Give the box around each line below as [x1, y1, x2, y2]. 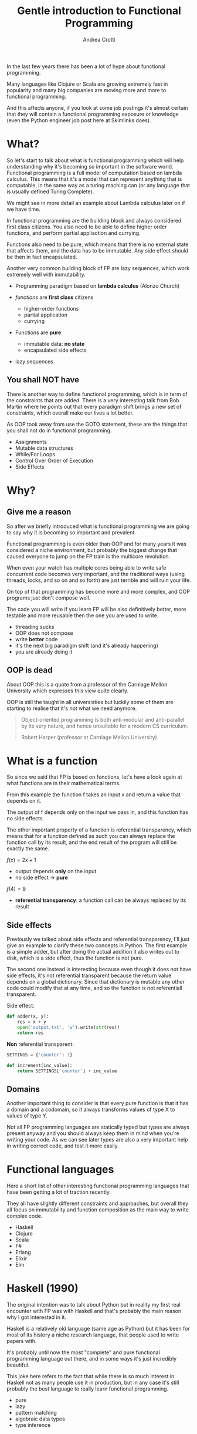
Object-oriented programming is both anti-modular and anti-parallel [21, 716, 185, 723]
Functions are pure [15, 329, 62, 336]
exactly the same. [6, 845, 49, 852]
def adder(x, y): [6, 1014, 49, 1019]
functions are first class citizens [15, 294, 94, 301]
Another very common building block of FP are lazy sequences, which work [6, 264, 190, 271]
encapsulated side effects [23, 346, 87, 354]
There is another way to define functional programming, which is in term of [6, 391, 188, 398]
